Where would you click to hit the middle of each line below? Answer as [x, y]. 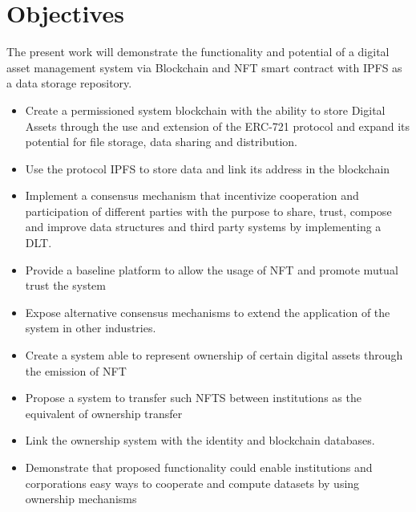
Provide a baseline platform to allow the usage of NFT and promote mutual [212, 269]
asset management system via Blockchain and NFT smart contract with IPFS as [204, 67]
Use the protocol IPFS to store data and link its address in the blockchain [208, 168]
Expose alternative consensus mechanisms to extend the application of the [208, 312]
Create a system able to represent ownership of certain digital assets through [214, 355]
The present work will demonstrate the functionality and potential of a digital [198, 52]
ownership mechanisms [81, 499]
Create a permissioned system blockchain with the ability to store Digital [205, 110]
